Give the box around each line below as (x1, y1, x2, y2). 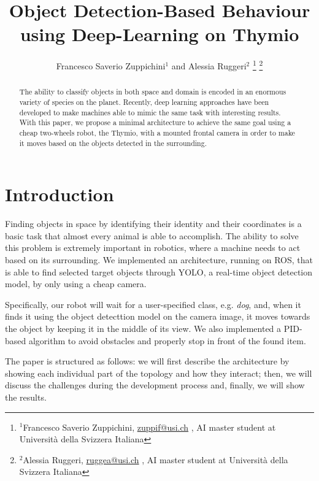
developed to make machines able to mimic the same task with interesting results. (19, 107, 281, 117)
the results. (5, 390, 47, 403)
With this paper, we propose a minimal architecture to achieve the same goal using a (19, 117, 291, 128)
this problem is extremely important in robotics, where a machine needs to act (5, 241, 301, 254)
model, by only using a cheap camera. (5, 277, 147, 290)
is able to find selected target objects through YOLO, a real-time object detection (5, 265, 313, 278)
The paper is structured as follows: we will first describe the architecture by (5, 355, 290, 367)
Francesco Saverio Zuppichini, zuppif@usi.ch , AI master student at (23, 420, 276, 433)
